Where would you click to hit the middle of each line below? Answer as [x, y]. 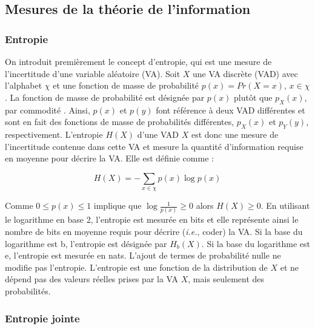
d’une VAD [158, 134]
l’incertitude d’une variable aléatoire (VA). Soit [93, 73]
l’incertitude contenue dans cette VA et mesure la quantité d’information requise [154, 146]
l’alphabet [24, 85]
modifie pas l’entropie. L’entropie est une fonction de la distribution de [136, 267]
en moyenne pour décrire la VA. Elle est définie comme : [109, 158]
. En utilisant [285, 205]
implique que [118, 205]
